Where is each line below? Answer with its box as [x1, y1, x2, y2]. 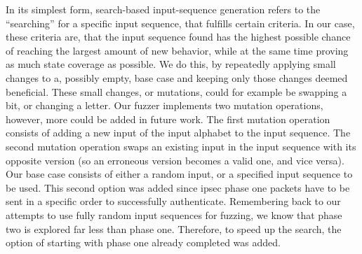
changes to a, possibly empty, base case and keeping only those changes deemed [6, 70, 348, 85]
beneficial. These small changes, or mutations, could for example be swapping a [6, 84, 347, 99]
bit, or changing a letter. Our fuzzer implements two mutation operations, [6, 98, 323, 113]
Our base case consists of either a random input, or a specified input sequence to [6, 167, 353, 181]
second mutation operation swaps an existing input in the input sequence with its [6, 139, 356, 153]
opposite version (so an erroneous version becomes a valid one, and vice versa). [6, 153, 344, 167]
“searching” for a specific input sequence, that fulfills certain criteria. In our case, [6, 15, 355, 30]
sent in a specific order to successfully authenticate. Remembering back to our [6, 194, 341, 209]
